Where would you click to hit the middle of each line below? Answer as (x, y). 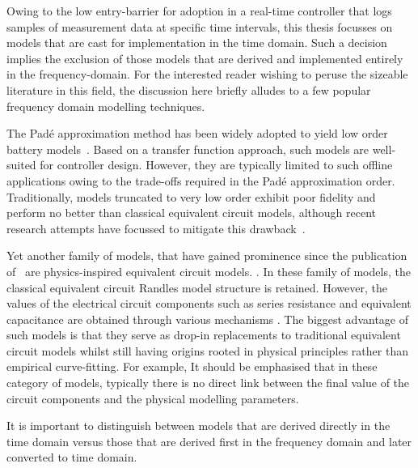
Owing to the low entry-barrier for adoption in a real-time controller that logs (199, 11)
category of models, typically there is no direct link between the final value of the (208, 383)
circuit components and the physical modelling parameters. (153, 398)
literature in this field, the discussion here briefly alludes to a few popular (189, 89)
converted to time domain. (72, 457)
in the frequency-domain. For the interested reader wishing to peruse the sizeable (207, 74)
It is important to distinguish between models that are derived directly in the (198, 425)
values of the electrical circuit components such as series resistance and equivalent (209, 303)
